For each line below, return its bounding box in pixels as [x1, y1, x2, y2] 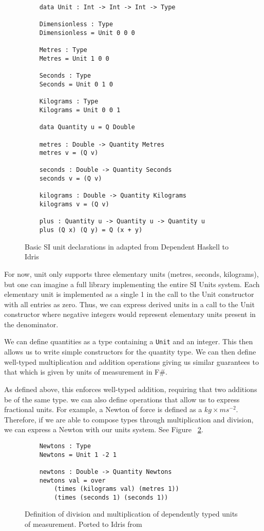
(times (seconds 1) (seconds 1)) [54, 493, 168, 501]
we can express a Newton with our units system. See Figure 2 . [4, 424, 203, 435]
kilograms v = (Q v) [39, 201, 109, 208]
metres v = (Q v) [39, 149, 99, 157]
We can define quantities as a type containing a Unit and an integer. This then [4, 336, 253, 347]
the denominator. [4, 318, 59, 329]
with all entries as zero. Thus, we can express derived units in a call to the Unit [4, 298, 255, 309]
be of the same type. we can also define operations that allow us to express [4, 394, 240, 404]
